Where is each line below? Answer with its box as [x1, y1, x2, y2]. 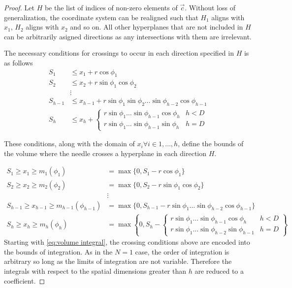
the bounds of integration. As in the [4, 246, 113, 256]
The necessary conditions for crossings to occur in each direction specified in [4, 48, 234, 58]
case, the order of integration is [135, 246, 229, 256]
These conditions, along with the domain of [4, 138, 135, 149]
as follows [4, 57, 33, 67]
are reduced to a [195, 266, 244, 276]
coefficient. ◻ [4, 275, 45, 286]
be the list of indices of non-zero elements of [44, 2, 178, 12]
